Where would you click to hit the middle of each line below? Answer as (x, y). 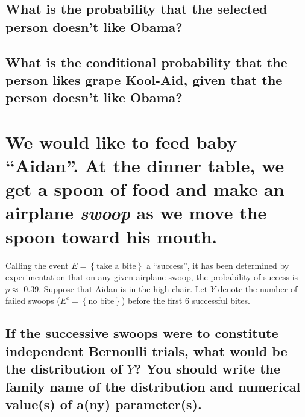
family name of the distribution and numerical (153, 386)
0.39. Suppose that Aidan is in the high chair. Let (116, 288)
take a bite (116, 266)
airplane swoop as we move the (136, 213)
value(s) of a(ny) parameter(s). (104, 403)
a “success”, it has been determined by (218, 265)
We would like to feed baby (121, 141)
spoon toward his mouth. (112, 236)
